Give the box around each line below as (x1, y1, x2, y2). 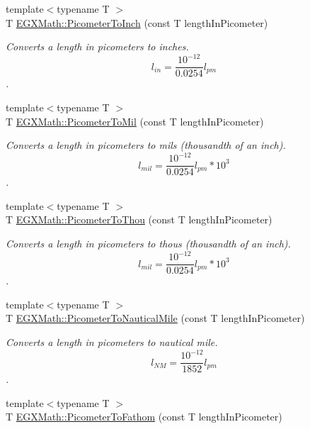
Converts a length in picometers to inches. (6, 39, 189, 54)
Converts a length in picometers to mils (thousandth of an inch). (6, 138, 286, 152)
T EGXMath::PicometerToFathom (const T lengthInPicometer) (6, 409, 282, 424)
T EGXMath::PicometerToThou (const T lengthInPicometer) (6, 212, 272, 227)
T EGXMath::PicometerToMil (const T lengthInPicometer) (6, 113, 264, 128)
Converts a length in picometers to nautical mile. (6, 335, 218, 349)
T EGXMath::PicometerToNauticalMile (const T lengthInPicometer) (6, 311, 305, 325)
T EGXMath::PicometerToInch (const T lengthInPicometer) (6, 15, 268, 30)
